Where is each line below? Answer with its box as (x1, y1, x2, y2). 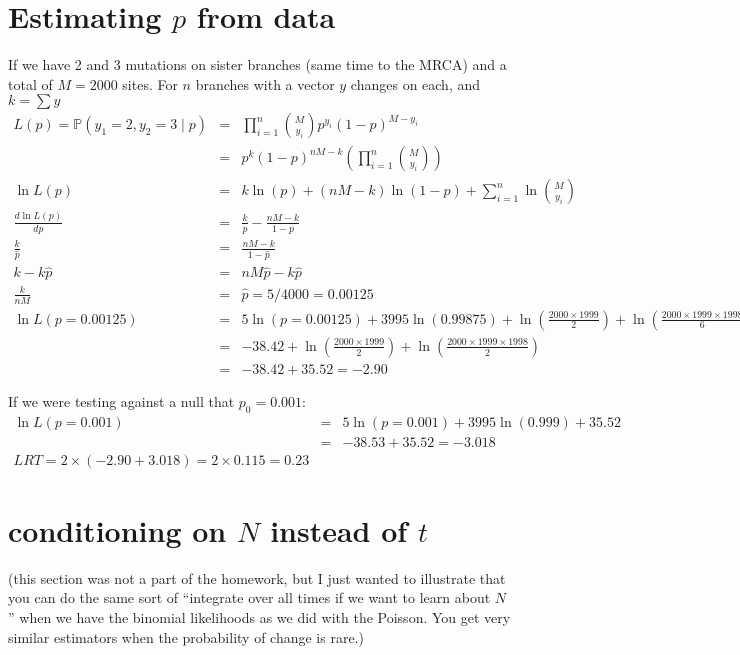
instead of (270, 509, 408, 550)
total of (8, 73, 53, 94)
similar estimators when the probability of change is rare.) (8, 626, 364, 647)
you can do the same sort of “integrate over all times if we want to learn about (8, 587, 491, 608)
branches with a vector (195, 73, 335, 94)
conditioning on (8, 509, 227, 550)
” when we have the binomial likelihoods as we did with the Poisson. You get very (8, 606, 511, 627)
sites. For (122, 73, 178, 94)
